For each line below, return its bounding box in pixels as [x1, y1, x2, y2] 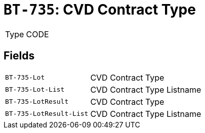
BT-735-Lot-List [5, 86, 65, 94]
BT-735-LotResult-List [5, 110, 89, 118]
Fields [4, 49, 35, 62]
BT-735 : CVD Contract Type [4, 1, 196, 18]
